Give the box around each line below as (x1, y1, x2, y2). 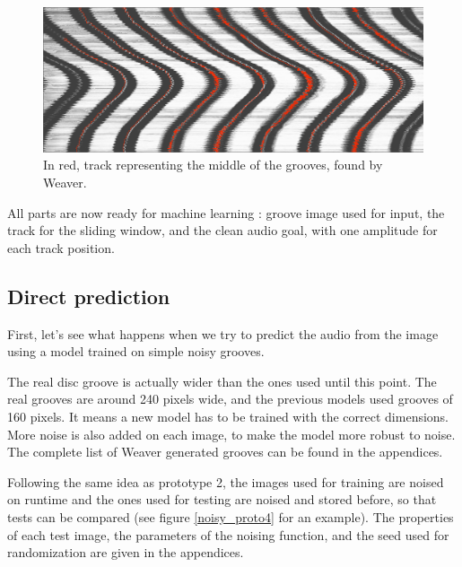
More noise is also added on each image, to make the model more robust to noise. (7, 424, 456, 443)
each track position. (7, 238, 115, 257)
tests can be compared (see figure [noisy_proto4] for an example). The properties (7, 508, 454, 526)
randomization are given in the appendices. (7, 543, 244, 562)
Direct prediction (7, 282, 170, 310)
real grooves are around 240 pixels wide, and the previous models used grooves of (7, 389, 453, 408)
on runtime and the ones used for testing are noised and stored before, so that (7, 490, 437, 509)
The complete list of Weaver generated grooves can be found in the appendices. (7, 442, 443, 461)
